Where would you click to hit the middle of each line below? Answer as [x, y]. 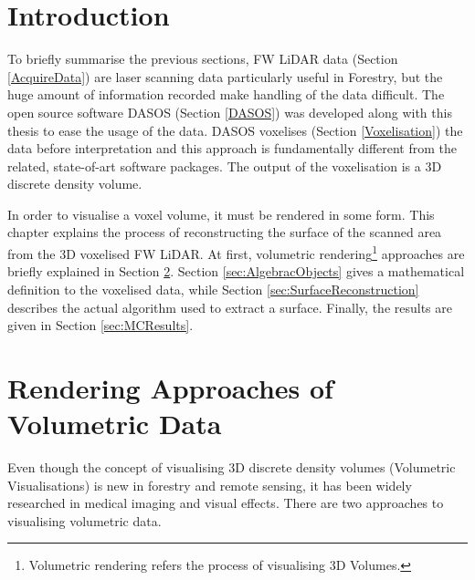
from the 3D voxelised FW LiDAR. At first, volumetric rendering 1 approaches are [236, 252]
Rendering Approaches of [170, 387]
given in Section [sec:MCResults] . [100, 325]
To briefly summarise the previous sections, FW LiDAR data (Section [203, 59]
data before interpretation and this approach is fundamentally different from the [232, 148]
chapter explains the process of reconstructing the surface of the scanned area [225, 232]
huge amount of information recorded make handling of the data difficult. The [226, 94]
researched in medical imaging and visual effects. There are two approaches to [226, 503]
